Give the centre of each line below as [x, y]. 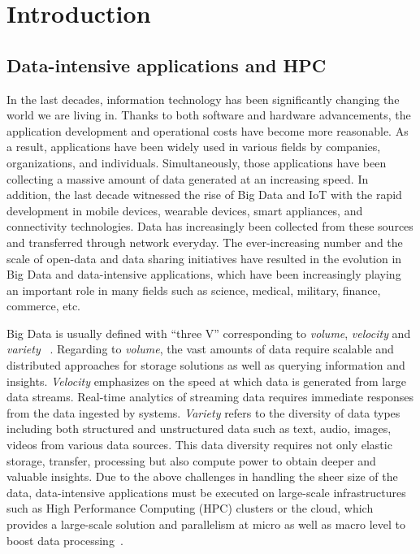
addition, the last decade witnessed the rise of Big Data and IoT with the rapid [204, 195]
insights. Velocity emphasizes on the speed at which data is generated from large [206, 381]
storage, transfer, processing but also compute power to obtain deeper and [191, 460]
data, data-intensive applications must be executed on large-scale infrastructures [206, 492]
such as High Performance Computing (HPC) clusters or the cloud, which [190, 508]
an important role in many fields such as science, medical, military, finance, [194, 290]
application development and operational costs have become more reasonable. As [208, 130]
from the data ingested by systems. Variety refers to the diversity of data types [204, 412]
